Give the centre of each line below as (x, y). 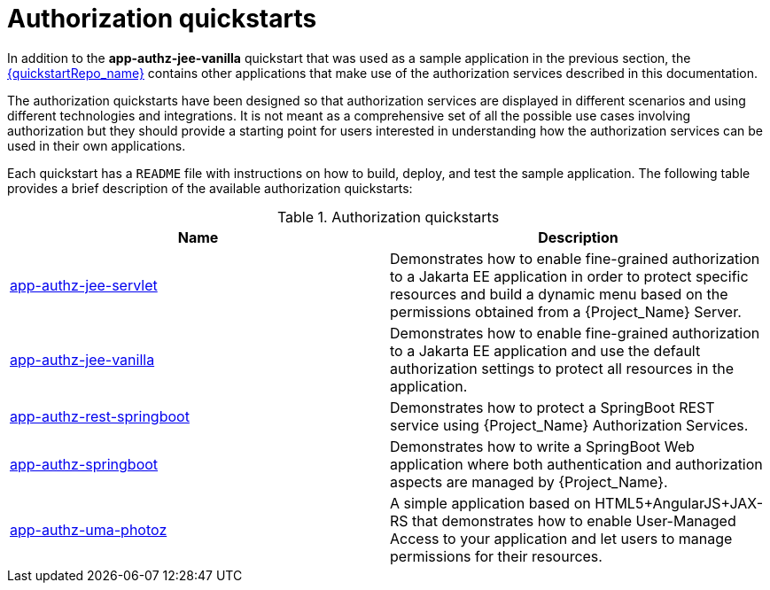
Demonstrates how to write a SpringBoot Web (542, 446)
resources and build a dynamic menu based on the (559, 294)
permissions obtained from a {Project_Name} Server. (566, 311)
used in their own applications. (97, 145)
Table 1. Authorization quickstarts (388, 217)
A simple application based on (490, 503)
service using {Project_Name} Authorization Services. (569, 425)
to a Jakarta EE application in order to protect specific (569, 276)
